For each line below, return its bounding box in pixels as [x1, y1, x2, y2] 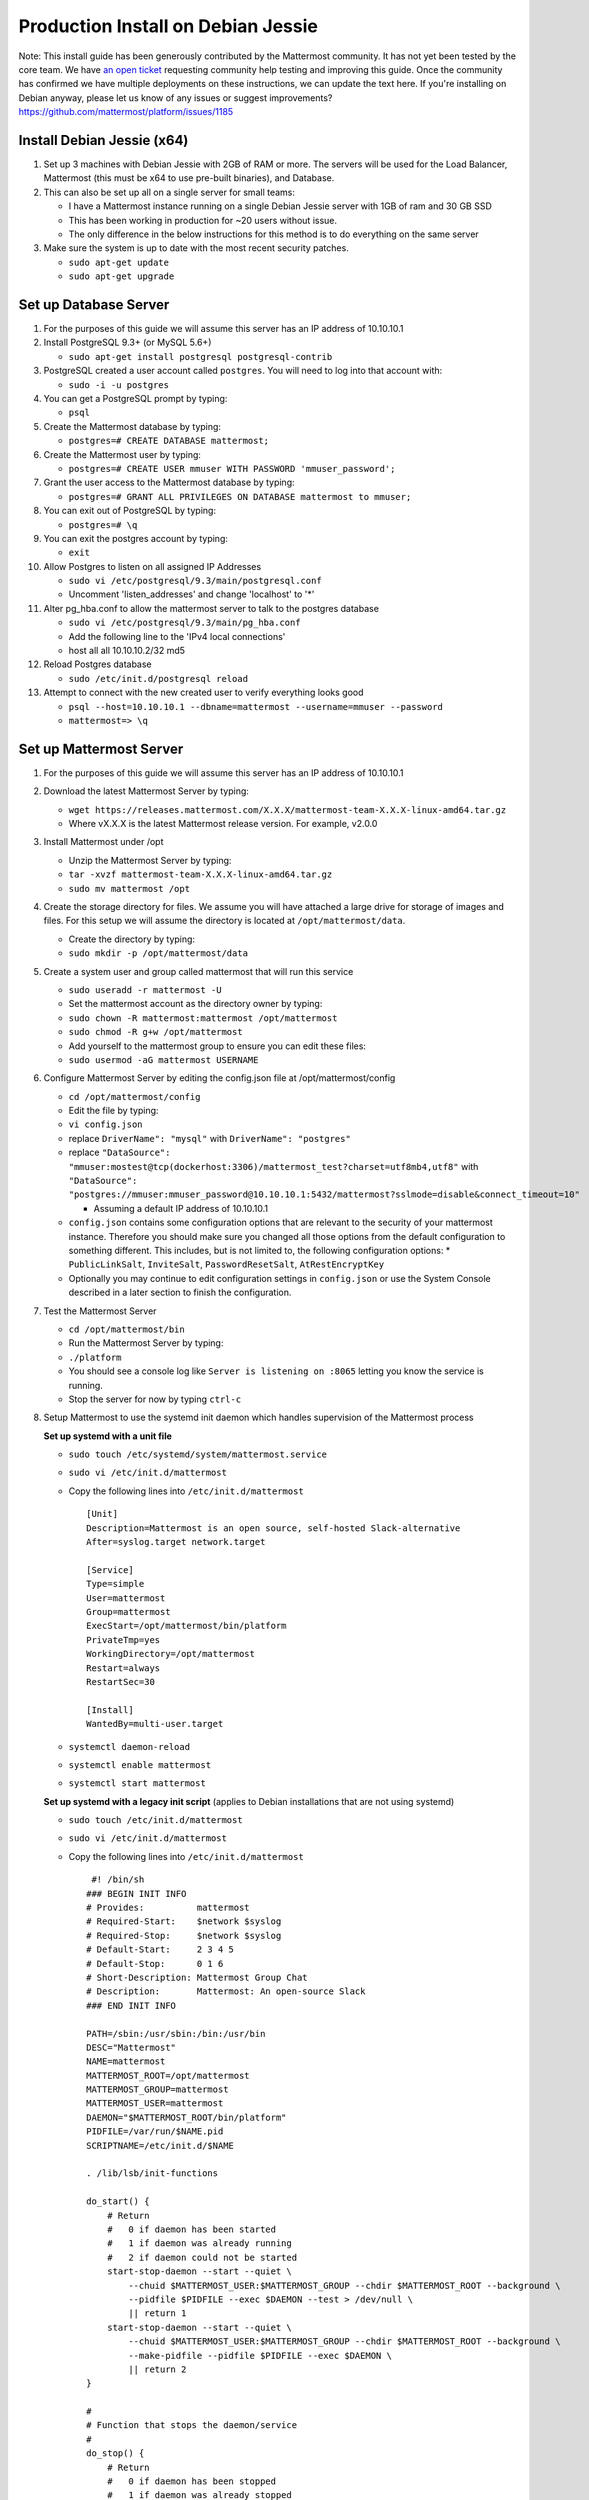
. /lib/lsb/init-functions [86, 2168, 219, 2179]
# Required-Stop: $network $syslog [86, 1930, 282, 1941]
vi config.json [68, 1119, 144, 1130]
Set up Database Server [18, 296, 170, 313]
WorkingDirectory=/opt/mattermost [86, 1648, 255, 1660]
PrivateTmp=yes [86, 1634, 161, 1645]
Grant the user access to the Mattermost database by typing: [43, 476, 295, 489]
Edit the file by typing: [68, 1105, 159, 1117]
